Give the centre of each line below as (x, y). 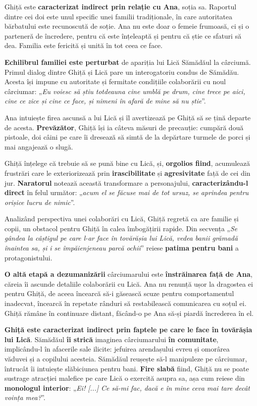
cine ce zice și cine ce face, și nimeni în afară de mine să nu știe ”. (105, 101)
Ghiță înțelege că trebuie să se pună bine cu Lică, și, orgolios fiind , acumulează (127, 163)
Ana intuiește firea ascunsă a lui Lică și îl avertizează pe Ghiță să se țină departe (128, 117)
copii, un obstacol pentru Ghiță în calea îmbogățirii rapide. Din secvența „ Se (121, 228)
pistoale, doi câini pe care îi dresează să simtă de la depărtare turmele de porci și (128, 137)
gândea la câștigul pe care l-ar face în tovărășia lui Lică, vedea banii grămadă (121, 238)
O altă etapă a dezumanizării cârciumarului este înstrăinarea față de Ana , (128, 274)
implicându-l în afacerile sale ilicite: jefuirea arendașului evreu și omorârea (117, 349)
